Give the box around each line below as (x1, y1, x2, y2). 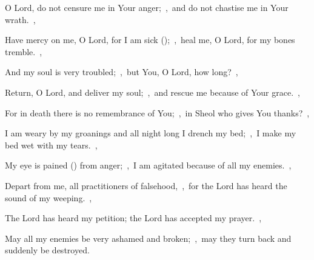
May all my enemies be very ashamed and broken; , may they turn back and (5, 232, 292, 244)
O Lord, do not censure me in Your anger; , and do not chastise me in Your (5, 1, 289, 13)
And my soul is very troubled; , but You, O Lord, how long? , (5, 65, 238, 78)
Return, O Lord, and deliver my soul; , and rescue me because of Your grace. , (5, 85, 300, 98)
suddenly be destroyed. (5, 244, 90, 256)
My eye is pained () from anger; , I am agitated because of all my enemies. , (5, 159, 292, 172)
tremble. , (5, 45, 42, 58)
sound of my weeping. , (5, 191, 92, 204)
